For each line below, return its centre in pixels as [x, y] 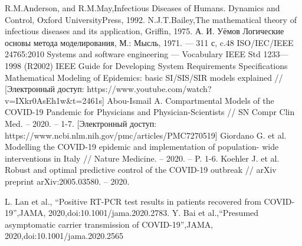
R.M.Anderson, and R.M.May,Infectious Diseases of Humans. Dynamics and [142, 8]
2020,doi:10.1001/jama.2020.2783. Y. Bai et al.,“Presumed [154, 213]
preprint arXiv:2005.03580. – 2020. [67, 181]
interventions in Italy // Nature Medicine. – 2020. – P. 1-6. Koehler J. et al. [142, 158]
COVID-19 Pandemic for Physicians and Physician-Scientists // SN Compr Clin [150, 112]
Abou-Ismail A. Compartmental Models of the [191, 100]
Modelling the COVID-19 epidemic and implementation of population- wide [142, 147]
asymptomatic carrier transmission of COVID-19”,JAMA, [109, 224]
